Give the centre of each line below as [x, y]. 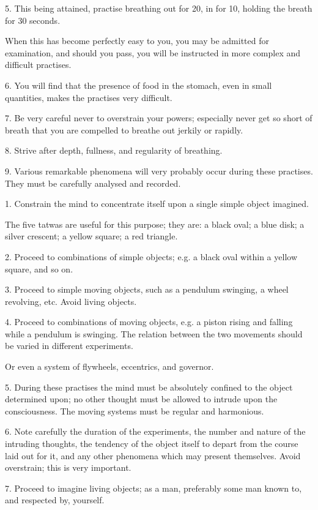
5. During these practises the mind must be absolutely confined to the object [149, 387]
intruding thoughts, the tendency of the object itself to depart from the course [152, 444]
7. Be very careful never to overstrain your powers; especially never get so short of [159, 118]
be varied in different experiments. [69, 346]
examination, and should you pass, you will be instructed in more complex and [153, 52]
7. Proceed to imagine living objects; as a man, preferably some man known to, [153, 488]
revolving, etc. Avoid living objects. [71, 301]
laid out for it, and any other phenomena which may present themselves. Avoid [153, 455]
